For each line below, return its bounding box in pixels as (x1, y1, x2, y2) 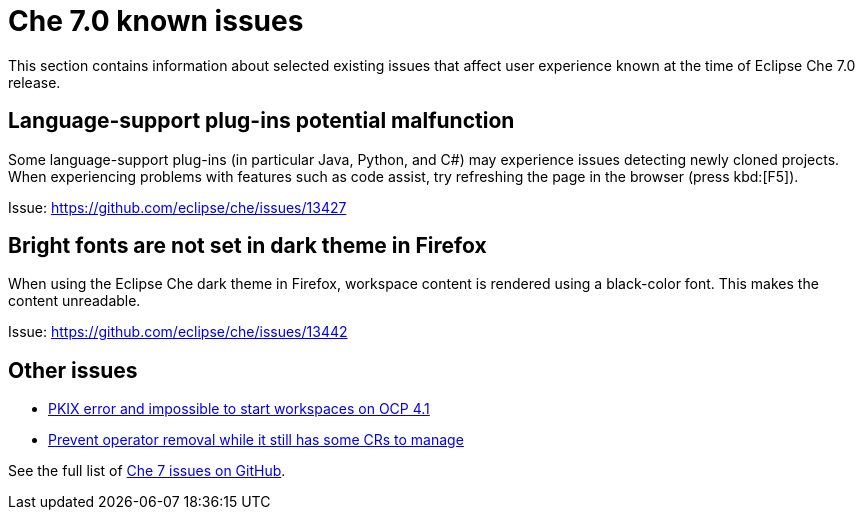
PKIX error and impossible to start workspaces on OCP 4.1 (48, 400, 430, 418)
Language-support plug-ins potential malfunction (8, 108, 515, 134)
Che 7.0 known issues (8, 4, 304, 38)
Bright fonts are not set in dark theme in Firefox (8, 233, 487, 259)
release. (8, 73, 61, 91)
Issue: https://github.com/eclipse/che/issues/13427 (8, 198, 347, 216)
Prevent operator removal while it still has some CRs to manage (48, 431, 464, 449)
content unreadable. (8, 292, 141, 310)
